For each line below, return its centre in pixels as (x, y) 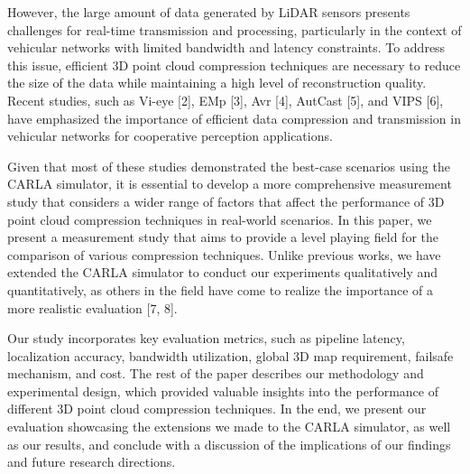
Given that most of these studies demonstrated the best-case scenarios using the (229, 166)
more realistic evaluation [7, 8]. (92, 307)
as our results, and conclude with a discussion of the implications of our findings (229, 444)
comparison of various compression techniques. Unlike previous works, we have (224, 254)
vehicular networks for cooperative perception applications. (170, 136)
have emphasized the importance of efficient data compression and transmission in (234, 118)
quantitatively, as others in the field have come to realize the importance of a (220, 289)
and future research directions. (92, 462)
